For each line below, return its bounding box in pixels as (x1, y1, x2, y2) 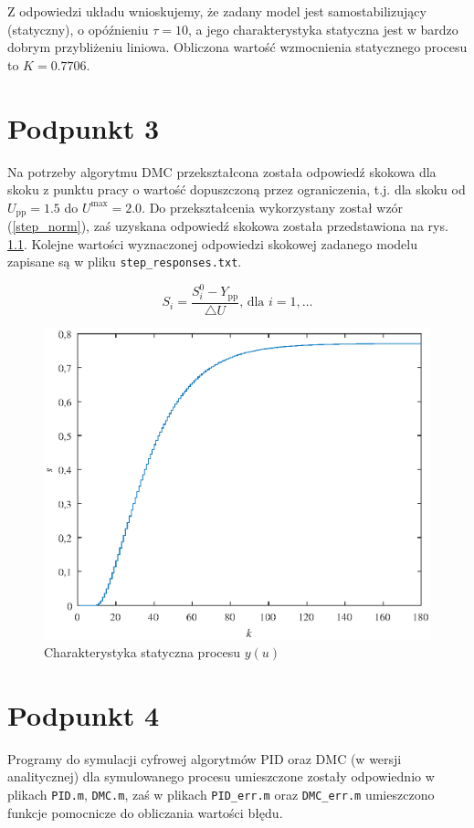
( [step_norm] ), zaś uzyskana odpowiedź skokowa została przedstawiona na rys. (7, 216, 448, 236)
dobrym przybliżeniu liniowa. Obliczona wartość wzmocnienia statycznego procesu (7, 37, 468, 57)
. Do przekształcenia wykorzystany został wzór (142, 197, 404, 216)
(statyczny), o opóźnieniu (7, 19, 149, 38)
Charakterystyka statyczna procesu (44, 643, 241, 662)
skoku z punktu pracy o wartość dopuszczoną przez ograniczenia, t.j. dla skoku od (7, 180, 466, 199)
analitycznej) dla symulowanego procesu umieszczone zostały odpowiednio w (7, 767, 435, 786)
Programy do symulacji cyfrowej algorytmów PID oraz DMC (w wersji (7, 749, 402, 768)
